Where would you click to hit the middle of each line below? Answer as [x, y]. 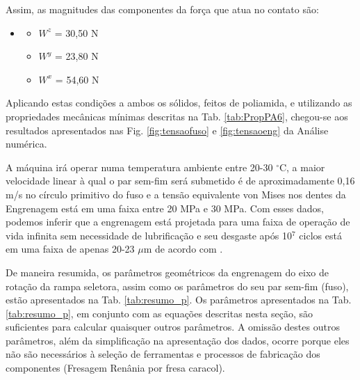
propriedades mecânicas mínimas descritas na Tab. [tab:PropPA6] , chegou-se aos [177, 116]
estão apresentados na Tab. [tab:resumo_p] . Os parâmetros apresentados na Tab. [179, 300]
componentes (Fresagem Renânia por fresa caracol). [115, 368]
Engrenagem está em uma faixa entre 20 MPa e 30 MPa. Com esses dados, [165, 208]
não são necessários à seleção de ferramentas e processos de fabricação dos [163, 354]
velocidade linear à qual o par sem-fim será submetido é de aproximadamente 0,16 [180, 181]
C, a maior [302, 167]
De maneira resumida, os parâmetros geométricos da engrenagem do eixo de [167, 272]
